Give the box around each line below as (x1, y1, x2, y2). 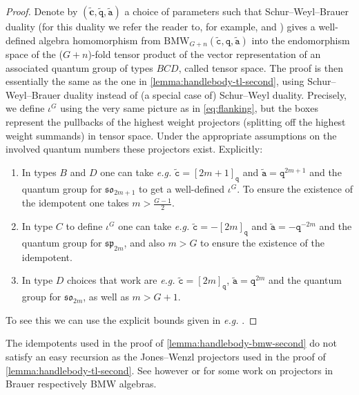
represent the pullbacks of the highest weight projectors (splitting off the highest (6, 115, 346, 129)
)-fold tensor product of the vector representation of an (88, 47, 321, 61)
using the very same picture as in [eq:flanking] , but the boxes (60, 101, 318, 115)
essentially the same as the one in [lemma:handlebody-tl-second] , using (6, 74, 304, 88)
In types (21, 164, 57, 179)
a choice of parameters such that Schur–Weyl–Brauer (124, 4, 349, 18)
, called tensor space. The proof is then (178, 60, 343, 75)
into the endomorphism (251, 32, 350, 47)
